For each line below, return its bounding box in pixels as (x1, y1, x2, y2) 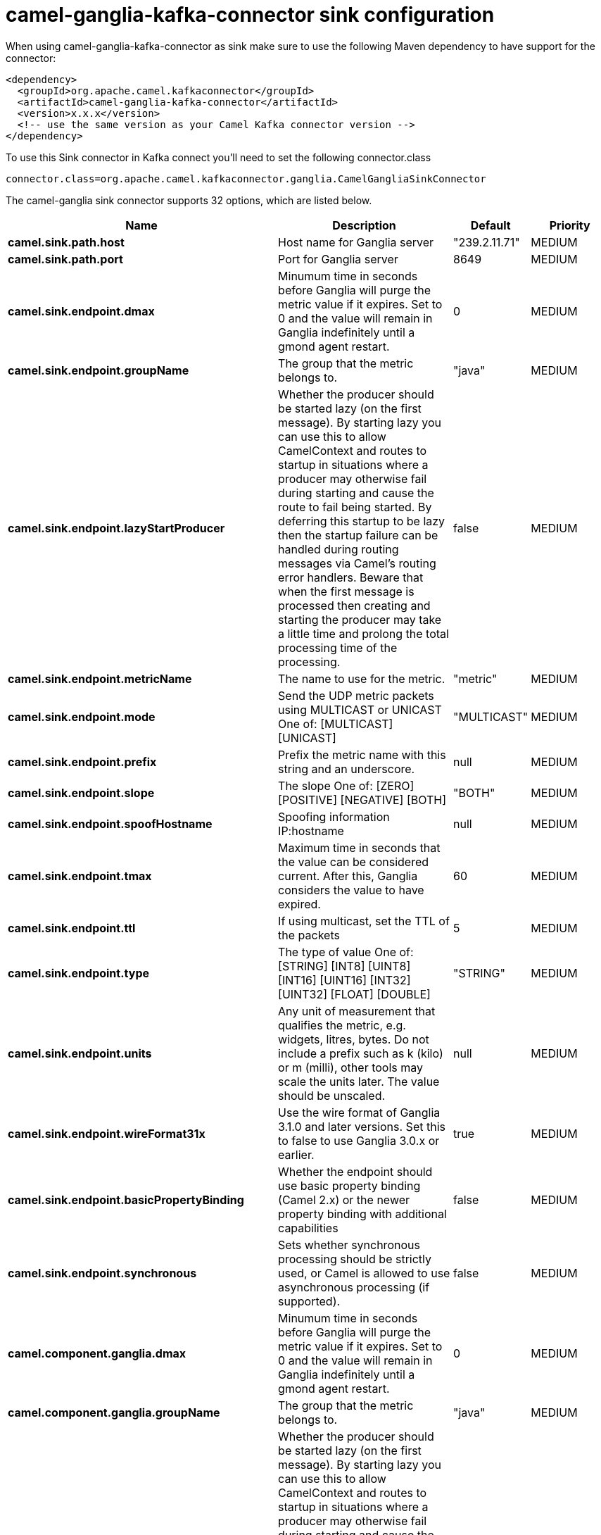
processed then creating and (278, 598, 431, 613)
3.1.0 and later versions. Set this (278, 1119, 445, 1134)
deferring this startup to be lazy (278, 513, 445, 528)
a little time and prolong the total (278, 626, 449, 641)
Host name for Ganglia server (278, 234, 434, 249)
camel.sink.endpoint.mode (8, 709, 156, 724)
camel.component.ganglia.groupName (8, 1405, 220, 1420)
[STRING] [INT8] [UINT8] (278, 958, 411, 973)
